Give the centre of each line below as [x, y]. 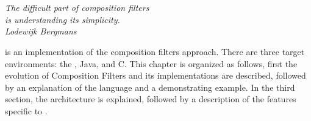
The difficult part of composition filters [77, 8]
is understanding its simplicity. [63, 19]
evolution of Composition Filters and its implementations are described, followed [155, 75]
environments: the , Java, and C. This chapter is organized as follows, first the [151, 63]
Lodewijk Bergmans [41, 31]
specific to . [26, 110]
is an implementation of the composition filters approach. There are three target [155, 51]
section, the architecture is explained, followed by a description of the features [151, 99]
